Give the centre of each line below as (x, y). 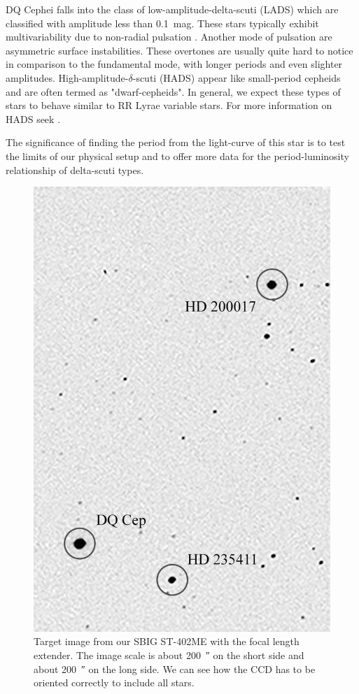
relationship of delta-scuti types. (75, 169)
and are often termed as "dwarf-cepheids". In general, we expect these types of (173, 91)
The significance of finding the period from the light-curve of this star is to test (176, 142)
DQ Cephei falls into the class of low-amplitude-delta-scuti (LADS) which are (172, 9)
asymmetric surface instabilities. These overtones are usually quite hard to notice (179, 50)
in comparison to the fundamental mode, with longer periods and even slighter (174, 64)
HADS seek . (33, 118)
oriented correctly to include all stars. (114, 682)
